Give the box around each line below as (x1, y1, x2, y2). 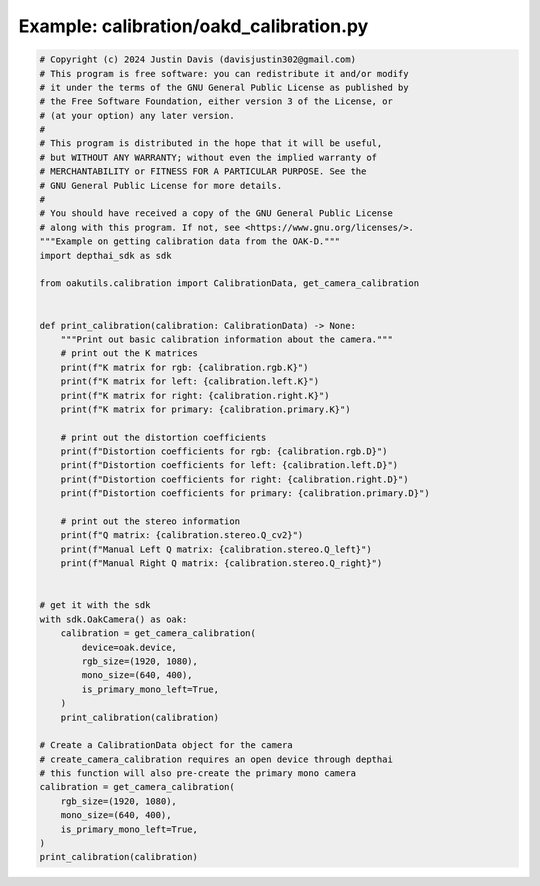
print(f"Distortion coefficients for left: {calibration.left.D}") (60, 460, 399, 471)
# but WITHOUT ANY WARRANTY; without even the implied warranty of (39, 151, 378, 163)
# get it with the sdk (39, 600, 151, 611)
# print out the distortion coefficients (60, 431, 267, 443)
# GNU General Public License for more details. (39, 180, 283, 191)
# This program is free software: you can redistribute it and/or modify (39, 68, 409, 79)
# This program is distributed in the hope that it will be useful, (39, 138, 383, 149)
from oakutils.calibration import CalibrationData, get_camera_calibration (39, 278, 420, 289)
